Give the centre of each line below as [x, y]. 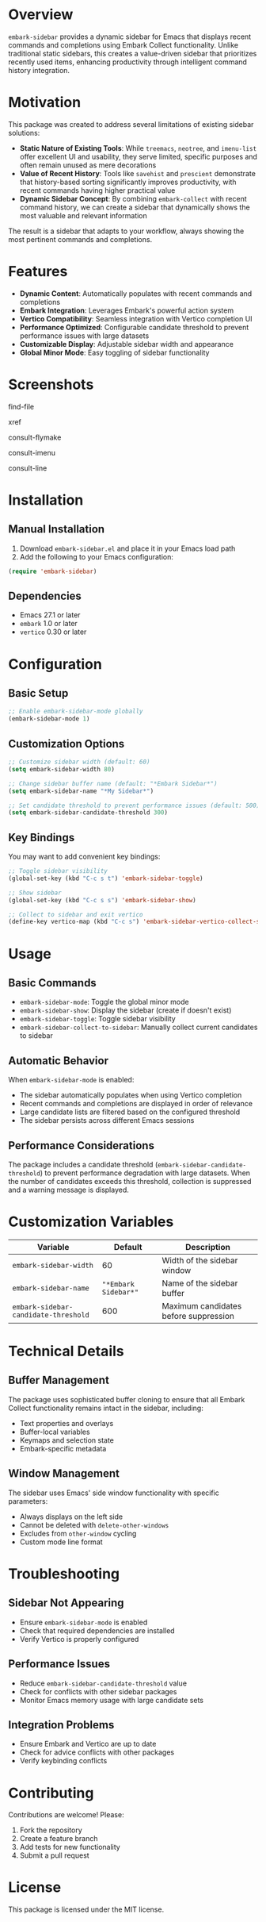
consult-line [28, 468]
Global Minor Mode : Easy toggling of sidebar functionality [114, 352]
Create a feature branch [59, 1839]
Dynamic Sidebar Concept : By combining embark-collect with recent [133, 198]
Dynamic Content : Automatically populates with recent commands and [136, 293]
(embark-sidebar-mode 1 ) [49, 719]
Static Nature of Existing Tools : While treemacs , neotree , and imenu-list [138, 148]
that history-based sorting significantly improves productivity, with [128, 182]
